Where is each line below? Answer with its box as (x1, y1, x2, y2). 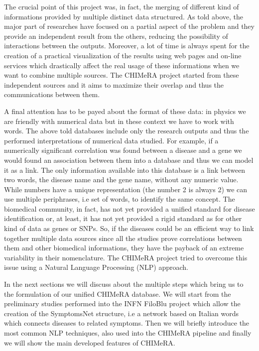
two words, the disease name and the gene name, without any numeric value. (4, 174, 239, 185)
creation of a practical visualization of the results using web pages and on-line (4, 50, 242, 60)
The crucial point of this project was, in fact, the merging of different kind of (4, 1, 239, 11)
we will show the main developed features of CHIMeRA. (4, 337, 175, 348)
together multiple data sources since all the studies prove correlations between (4, 233, 242, 243)
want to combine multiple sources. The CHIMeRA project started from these (4, 70, 239, 80)
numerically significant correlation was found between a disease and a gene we (4, 145, 242, 155)
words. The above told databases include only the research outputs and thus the (4, 125, 249, 136)
